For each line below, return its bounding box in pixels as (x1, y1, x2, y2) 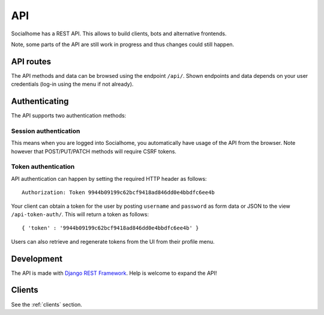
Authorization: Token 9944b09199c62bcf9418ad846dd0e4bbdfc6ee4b (22, 189, 215, 196)
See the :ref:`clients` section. (11, 301, 82, 308)
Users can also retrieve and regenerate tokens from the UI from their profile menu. (11, 238, 215, 245)
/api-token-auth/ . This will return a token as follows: (11, 210, 149, 218)
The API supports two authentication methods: (11, 112, 127, 119)
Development (11, 253, 63, 263)
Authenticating (11, 96, 69, 107)
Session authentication (11, 126, 80, 135)
